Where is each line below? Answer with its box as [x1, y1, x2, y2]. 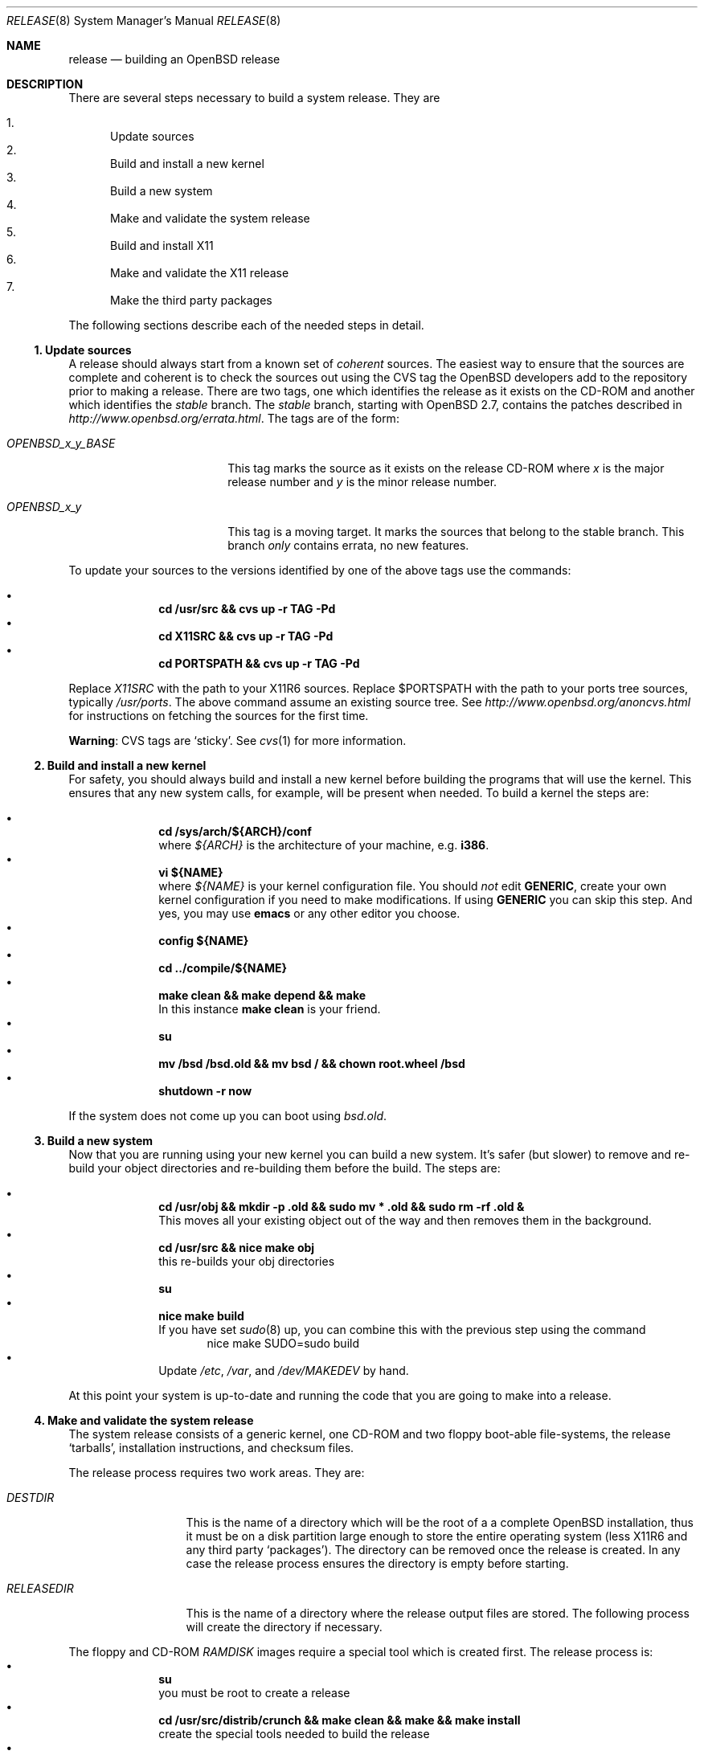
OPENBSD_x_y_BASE [6, 436, 116, 450]
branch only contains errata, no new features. [227, 538, 469, 552]
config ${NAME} [158, 934, 249, 947]
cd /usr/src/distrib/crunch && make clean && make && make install [158, 1713, 521, 1727]
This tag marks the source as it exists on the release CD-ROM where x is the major [227, 461, 665, 475]
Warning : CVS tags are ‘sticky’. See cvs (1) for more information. [68, 734, 407, 747]
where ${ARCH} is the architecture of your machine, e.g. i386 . [158, 838, 489, 852]
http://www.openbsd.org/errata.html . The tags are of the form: [68, 411, 399, 425]
